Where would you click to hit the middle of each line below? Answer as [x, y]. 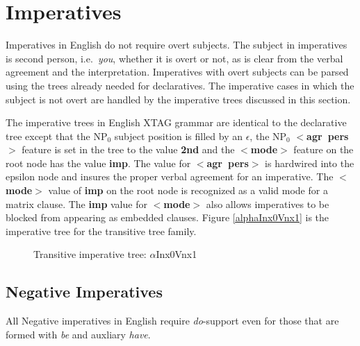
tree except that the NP [57, 136]
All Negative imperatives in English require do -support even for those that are [172, 321]
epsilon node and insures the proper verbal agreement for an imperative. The [170, 176]
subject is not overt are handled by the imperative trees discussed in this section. [178, 99]
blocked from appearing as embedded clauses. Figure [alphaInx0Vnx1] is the [167, 217]
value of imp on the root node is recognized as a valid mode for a [188, 190]
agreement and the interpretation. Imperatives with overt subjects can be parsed [177, 72]
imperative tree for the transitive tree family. [101, 231]
